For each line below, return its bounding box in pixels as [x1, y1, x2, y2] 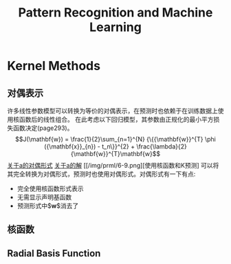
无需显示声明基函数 [16, 193, 72, 201]
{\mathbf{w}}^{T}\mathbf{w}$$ [71, 150, 160, 157]
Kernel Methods [7, 58, 101, 74]
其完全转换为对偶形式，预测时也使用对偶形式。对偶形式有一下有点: [7, 170, 196, 178]
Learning [89, 19, 142, 35]
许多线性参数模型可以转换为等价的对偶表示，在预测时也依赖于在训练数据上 [7, 107, 218, 115]
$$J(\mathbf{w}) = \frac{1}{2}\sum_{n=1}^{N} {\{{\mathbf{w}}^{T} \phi [14, 135, 217, 143]
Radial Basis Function [7, 247, 101, 259]
